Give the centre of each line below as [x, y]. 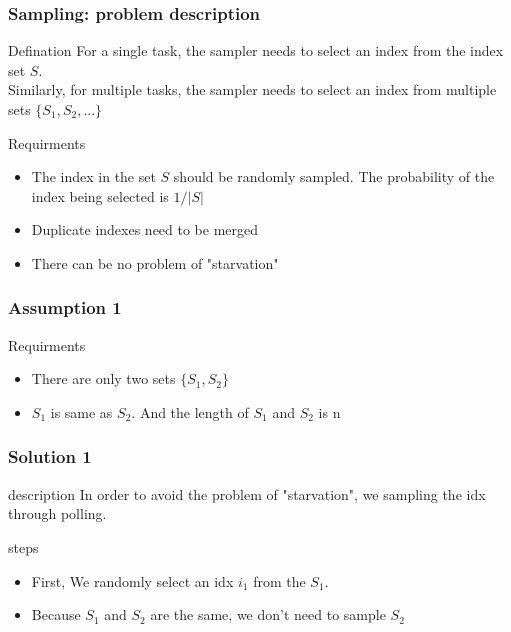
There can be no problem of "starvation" [155, 262]
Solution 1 [50, 456]
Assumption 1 [65, 307]
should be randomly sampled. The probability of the [334, 176]
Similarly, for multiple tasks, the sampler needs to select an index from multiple [252, 89]
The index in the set [93, 176]
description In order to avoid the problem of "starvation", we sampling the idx [247, 493]
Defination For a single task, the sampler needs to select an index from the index [256, 50]
